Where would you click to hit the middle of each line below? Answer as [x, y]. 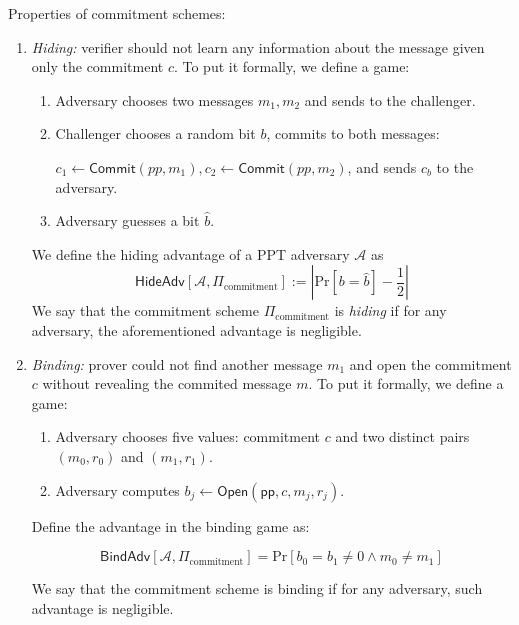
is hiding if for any [390, 310]
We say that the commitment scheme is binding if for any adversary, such [257, 588]
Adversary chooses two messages [154, 99]
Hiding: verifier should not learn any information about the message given [258, 46]
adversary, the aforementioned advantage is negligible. [196, 329]
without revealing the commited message [167, 383]
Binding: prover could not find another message [177, 363]
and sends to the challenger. [390, 99]
